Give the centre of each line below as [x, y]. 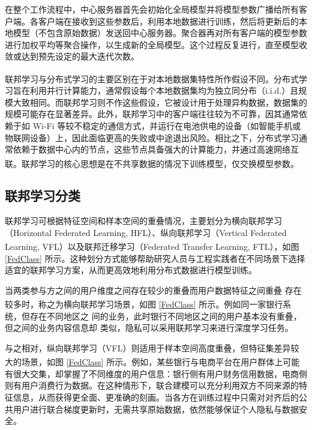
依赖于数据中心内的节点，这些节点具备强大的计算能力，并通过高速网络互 [156, 149]
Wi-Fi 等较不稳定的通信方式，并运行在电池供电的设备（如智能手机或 [167, 126]
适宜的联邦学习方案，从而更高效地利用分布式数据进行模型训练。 [131, 270]
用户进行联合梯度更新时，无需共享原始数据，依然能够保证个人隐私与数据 [156, 409]
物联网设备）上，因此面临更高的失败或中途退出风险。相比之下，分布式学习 [152, 137]
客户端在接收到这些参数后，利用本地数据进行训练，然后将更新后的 [168, 21]
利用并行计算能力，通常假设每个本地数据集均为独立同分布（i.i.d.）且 [164, 90]
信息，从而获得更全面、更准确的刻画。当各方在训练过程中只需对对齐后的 [156, 397]
